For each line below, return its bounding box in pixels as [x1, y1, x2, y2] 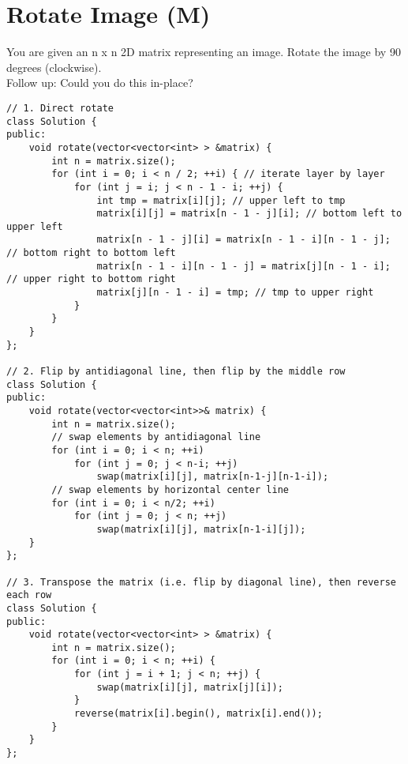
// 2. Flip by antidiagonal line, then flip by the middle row [6, 366, 346, 378]
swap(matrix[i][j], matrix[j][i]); [96, 681, 283, 693]
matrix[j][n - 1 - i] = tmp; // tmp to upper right [96, 287, 374, 299]
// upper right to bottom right [6, 273, 176, 285]
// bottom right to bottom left [6, 247, 176, 259]
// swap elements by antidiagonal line [51, 431, 261, 443]
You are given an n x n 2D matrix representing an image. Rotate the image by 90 [6, 43, 401, 60]
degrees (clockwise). [6, 58, 102, 75]
